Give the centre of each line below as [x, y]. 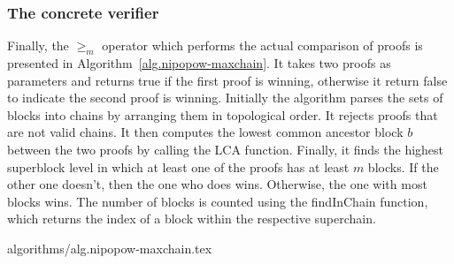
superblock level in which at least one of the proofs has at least [178, 166]
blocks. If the [403, 166]
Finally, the [38, 45]
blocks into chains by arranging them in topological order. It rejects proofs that [223, 114]
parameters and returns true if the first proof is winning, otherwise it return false [227, 80]
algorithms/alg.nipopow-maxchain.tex [110, 248]
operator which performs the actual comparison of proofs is [262, 45]
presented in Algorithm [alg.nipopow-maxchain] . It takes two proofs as [199, 63]
